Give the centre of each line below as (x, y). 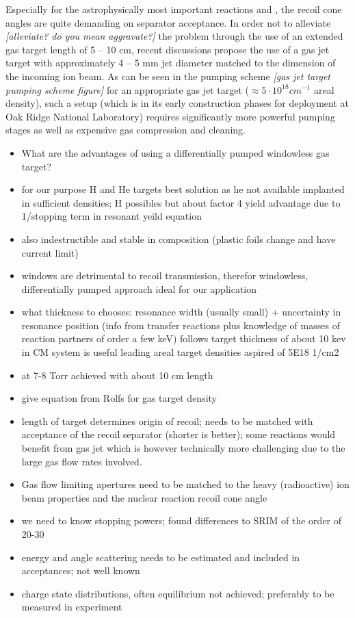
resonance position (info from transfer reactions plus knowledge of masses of (181, 325)
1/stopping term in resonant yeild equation (111, 216)
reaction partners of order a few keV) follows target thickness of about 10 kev (184, 338)
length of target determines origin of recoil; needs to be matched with (167, 421)
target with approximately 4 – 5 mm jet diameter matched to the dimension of (171, 63)
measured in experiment (72, 607)
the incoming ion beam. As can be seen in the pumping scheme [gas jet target (168, 76)
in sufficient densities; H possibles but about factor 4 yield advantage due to (181, 202)
